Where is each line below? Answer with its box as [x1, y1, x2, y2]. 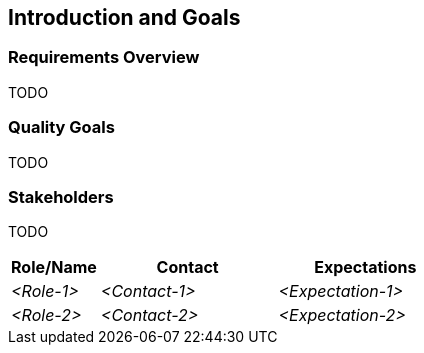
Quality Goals [8, 117, 115, 138]
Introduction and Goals [8, 5, 241, 30]
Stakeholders [8, 186, 114, 207]
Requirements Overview [8, 47, 200, 68]
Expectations [314, 257, 417, 278]
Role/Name [11, 257, 97, 278]
